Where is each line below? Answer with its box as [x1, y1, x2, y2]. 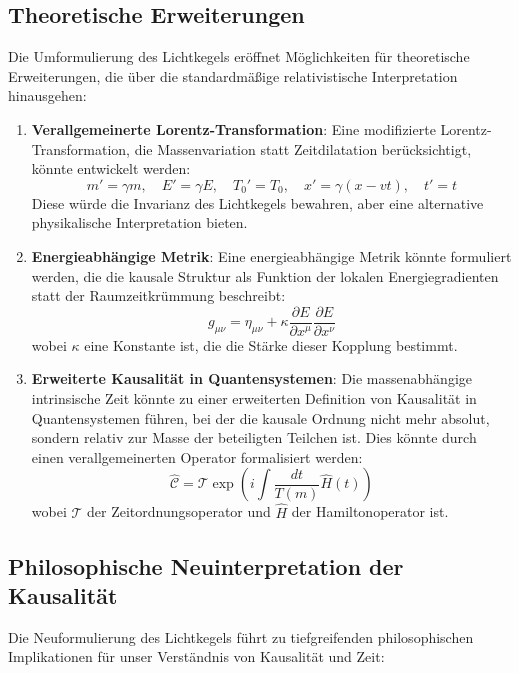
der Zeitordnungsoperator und [87, 501, 271, 522]
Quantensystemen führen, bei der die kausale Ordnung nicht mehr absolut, [31, 407, 490, 428]
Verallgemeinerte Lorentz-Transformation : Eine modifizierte [31, 118, 436, 139]
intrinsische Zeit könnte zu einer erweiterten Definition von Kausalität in [31, 387, 477, 408]
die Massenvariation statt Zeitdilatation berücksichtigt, [134, 138, 472, 159]
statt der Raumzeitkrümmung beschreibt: [31, 285, 286, 306]
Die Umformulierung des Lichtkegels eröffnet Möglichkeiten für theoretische [8, 46, 470, 67]
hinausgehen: [8, 85, 87, 106]
